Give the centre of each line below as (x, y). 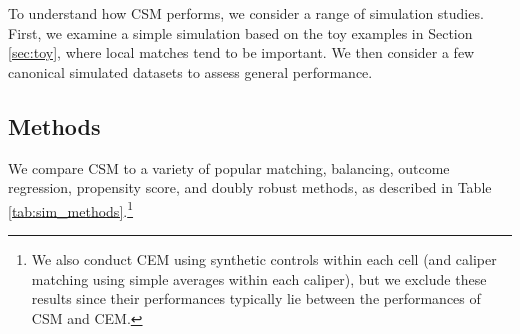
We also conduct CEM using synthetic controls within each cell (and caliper (264, 259)
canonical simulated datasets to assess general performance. (190, 71)
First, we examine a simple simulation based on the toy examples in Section (240, 32)
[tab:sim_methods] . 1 (71, 209)
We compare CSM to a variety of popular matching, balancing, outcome (229, 167)
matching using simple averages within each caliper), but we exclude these (259, 278)
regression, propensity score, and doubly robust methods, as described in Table (250, 187)
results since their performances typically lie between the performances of (256, 298)
